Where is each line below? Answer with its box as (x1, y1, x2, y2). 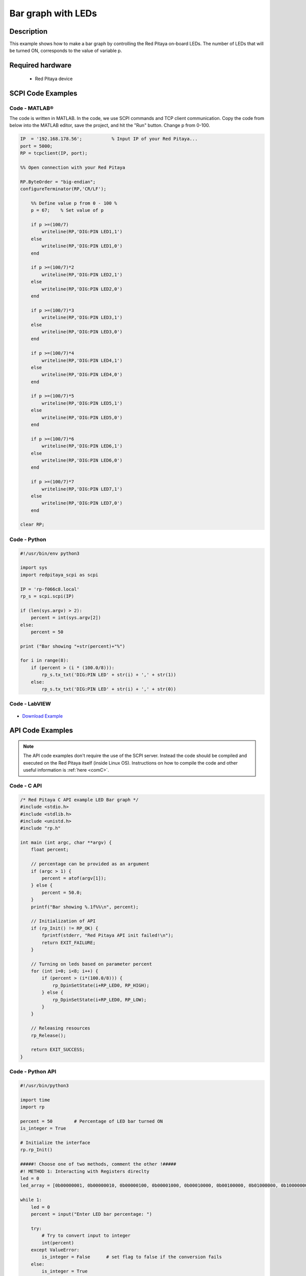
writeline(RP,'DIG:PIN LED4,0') (41, 372, 122, 378)
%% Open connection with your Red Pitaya (20, 164, 125, 170)
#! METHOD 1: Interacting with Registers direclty (20, 1168, 150, 1174)
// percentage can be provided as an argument (31, 861, 150, 867)
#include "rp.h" (20, 825, 61, 831)
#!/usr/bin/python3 (20, 1083, 69, 1088)
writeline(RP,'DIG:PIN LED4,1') (41, 357, 122, 363)
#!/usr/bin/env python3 (20, 550, 80, 556)
